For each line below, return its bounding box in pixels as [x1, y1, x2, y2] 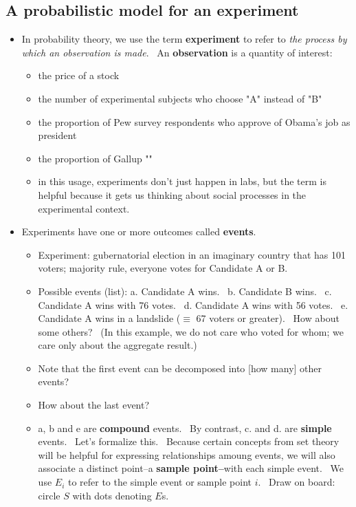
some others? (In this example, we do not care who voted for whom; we [38, 324, 344, 338]
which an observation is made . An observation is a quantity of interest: [21, 45, 333, 59]
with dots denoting [72, 488, 152, 502]
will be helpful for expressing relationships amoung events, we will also [38, 447, 335, 462]
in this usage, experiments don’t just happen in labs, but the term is [38, 174, 326, 188]
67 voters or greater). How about [196, 311, 340, 325]
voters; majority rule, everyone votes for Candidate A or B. [38, 261, 288, 275]
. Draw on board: [258, 475, 335, 489]
